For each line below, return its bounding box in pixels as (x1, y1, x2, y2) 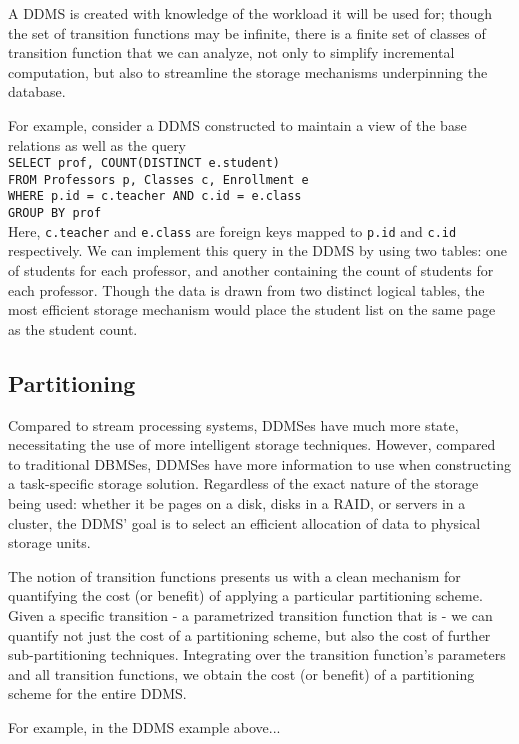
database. (8, 81, 66, 102)
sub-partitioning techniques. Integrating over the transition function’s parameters (8, 644, 506, 665)
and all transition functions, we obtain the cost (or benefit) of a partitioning (8, 663, 475, 684)
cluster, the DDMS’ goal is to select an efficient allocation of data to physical (8, 512, 481, 533)
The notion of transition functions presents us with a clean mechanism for (8, 565, 461, 586)
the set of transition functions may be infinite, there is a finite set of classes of (8, 22, 486, 43)
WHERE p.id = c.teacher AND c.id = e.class (8, 189, 302, 204)
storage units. (8, 532, 91, 553)
